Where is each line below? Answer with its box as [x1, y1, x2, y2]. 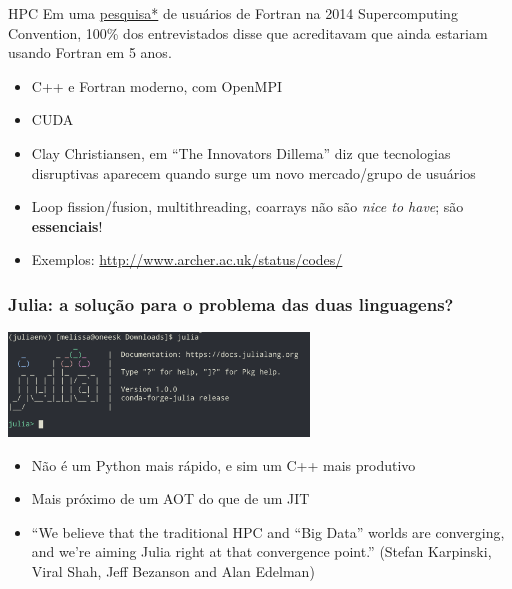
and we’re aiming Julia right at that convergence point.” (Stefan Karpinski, [31, 541, 492, 562]
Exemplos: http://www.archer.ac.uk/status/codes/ [31, 249, 343, 270]
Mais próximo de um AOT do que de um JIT [31, 488, 310, 509]
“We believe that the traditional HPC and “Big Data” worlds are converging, [31, 521, 505, 542]
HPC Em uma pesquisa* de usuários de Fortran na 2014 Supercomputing [8, 3, 458, 23]
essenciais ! [31, 215, 103, 236]
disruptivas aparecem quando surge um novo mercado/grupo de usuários [31, 162, 476, 183]
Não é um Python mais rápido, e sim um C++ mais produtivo [31, 454, 416, 475]
